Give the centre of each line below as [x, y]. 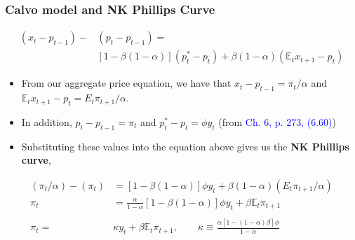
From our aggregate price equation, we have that [126, 83]
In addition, [47, 121]
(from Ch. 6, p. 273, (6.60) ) [277, 121]
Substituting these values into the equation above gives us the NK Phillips [185, 146]
